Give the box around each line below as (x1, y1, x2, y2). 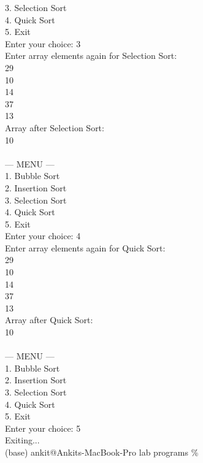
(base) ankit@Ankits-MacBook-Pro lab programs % (5, 445, 199, 458)
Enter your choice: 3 (5, 37, 81, 50)
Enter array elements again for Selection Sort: (5, 49, 177, 62)
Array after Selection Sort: (5, 121, 104, 134)
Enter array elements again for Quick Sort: (5, 241, 166, 254)
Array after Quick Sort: (5, 313, 93, 326)
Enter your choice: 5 (5, 421, 81, 434)
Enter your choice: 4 (5, 229, 81, 242)
